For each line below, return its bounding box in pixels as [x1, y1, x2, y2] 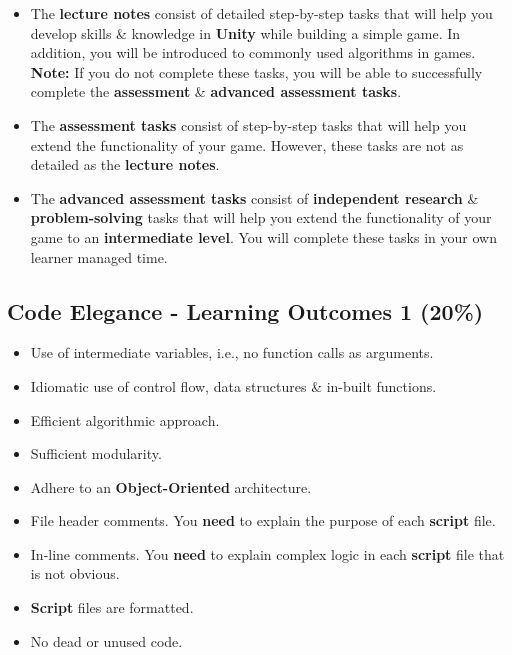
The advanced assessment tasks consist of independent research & [30, 187, 479, 208]
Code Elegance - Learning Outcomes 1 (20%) [7, 295, 484, 326]
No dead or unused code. [30, 630, 183, 651]
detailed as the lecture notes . [30, 154, 220, 175]
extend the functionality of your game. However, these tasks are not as [30, 134, 464, 155]
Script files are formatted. [30, 597, 194, 618]
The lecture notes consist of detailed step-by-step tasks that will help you [30, 3, 493, 23]
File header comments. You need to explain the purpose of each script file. [30, 510, 496, 531]
